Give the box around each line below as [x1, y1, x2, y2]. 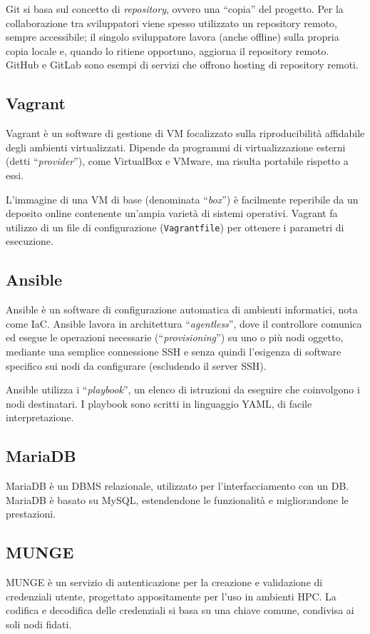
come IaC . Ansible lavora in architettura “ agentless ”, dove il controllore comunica [6, 316, 362, 331]
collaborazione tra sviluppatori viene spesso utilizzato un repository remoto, [6, 15, 337, 30]
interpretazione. [6, 410, 74, 425]
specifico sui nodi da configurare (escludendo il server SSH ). [6, 358, 267, 373]
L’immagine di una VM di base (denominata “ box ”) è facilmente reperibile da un [6, 191, 359, 206]
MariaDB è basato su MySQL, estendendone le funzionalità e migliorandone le [6, 492, 349, 507]
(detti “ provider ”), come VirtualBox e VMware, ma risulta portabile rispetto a [6, 154, 349, 168]
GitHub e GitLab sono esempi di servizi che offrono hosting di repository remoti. [6, 57, 359, 72]
